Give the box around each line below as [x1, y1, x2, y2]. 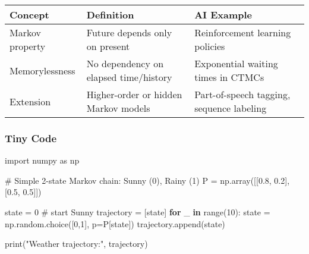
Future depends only [86, 26, 172, 39]
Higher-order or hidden [86, 87, 182, 101]
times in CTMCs [194, 70, 264, 84]
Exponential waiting [194, 57, 278, 70]
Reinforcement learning [194, 26, 291, 39]
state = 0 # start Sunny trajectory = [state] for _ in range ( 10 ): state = [5, 206, 270, 218]
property [10, 39, 46, 53]
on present [86, 39, 130, 53]
